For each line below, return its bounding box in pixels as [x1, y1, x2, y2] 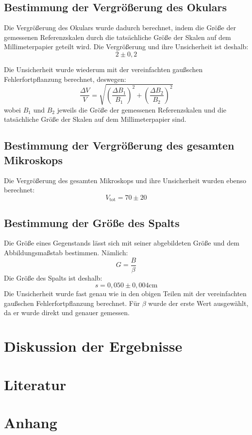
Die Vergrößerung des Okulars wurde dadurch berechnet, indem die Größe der [4, 22, 236, 33]
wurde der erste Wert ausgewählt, [148, 298, 249, 308]
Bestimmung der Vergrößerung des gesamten [4, 138, 235, 153]
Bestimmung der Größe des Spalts [4, 215, 180, 230]
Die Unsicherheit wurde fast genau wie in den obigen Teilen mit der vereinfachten [4, 288, 247, 299]
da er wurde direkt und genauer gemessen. [4, 307, 130, 318]
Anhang [4, 412, 57, 432]
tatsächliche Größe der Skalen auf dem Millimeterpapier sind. [4, 114, 186, 124]
